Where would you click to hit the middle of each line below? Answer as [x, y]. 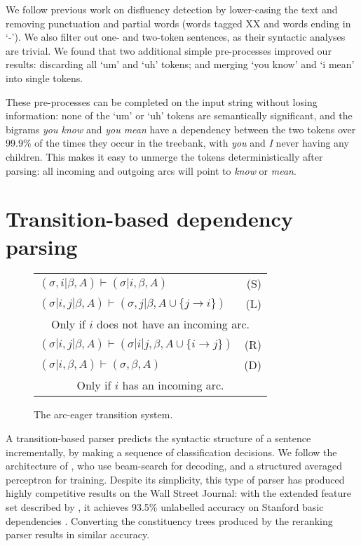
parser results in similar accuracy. [78, 534]
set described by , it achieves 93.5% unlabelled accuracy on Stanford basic [165, 507]
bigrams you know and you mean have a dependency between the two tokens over [181, 129]
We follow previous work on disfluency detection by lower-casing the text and [172, 9]
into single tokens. [45, 78]
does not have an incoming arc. [173, 324]
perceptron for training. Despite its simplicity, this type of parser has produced [175, 479]
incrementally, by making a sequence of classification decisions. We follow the [171, 452]
